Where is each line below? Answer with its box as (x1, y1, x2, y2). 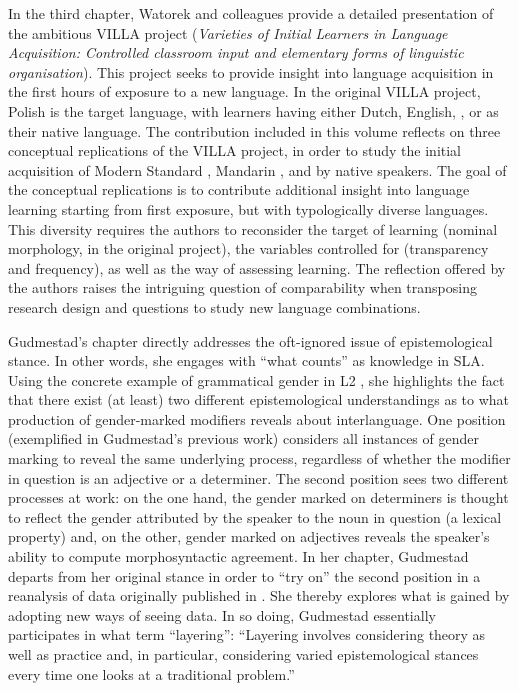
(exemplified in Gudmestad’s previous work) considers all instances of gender (8, 428, 479, 449)
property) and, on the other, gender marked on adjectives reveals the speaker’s (8, 526, 490, 547)
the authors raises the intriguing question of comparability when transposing (8, 277, 477, 298)
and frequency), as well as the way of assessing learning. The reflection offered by (8, 257, 506, 278)
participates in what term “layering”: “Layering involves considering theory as (8, 624, 486, 645)
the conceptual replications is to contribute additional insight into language (8, 179, 470, 200)
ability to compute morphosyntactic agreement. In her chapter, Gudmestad (8, 546, 469, 567)
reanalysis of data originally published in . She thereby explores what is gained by (8, 585, 510, 606)
